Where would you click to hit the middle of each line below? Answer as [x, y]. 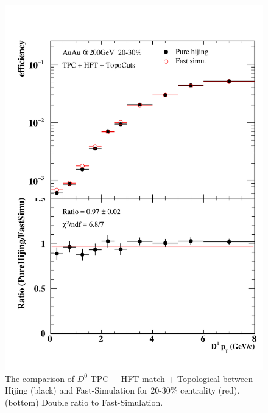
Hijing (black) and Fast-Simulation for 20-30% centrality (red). [122, 390]
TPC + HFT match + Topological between [172, 378]
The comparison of [40, 378]
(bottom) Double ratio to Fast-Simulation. [84, 402]
